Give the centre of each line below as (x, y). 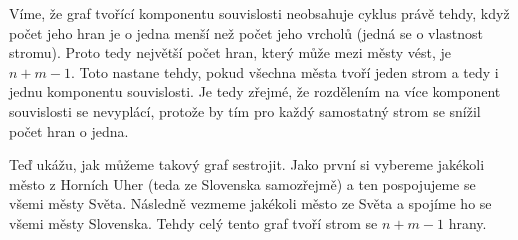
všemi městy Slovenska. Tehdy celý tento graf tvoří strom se (193, 222)
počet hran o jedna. (69, 130)
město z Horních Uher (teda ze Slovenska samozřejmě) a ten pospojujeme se (242, 183)
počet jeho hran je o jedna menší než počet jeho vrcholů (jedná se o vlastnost (246, 32)
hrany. (467, 222)
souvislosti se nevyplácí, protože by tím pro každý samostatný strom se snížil (245, 110)
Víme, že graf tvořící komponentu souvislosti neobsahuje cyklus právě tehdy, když (259, 13)
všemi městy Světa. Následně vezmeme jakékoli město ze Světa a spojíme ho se (250, 203)
